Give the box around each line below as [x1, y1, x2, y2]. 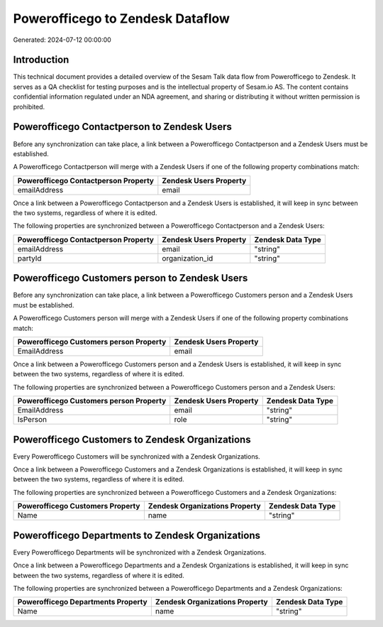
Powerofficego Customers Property [17, 501, 140, 511]
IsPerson [17, 415, 48, 425]
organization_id [162, 253, 213, 263]
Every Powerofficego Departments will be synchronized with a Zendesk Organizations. [13, 547, 267, 557]
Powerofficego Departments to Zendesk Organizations [13, 529, 260, 541]
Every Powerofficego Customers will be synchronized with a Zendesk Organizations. [13, 452, 260, 461]
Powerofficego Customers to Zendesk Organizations [13, 433, 251, 445]
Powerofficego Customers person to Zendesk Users [13, 272, 248, 284]
